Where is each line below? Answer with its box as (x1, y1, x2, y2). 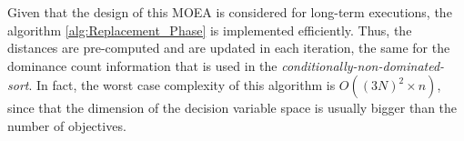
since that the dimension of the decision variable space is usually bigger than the (7, 98, 458, 117)
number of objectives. (7, 116, 126, 135)
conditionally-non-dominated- (281, 55, 445, 75)
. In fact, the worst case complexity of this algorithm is (28, 76, 336, 95)
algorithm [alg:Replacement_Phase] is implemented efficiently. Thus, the (7, 20, 412, 39)
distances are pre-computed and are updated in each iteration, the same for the (7, 38, 450, 57)
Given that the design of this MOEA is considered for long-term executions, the (7, 3, 452, 21)
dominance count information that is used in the (7, 55, 277, 75)
